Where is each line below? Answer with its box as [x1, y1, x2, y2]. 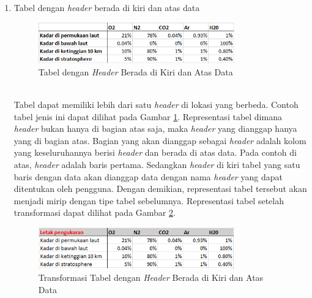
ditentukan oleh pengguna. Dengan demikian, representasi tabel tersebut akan [13, 182, 307, 195]
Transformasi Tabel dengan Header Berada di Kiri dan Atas [38, 271, 264, 284]
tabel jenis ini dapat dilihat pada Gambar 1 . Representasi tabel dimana [13, 110, 282, 123]
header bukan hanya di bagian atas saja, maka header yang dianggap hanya [13, 122, 297, 135]
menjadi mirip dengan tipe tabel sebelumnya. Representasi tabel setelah [13, 194, 284, 207]
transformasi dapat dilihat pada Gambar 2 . [13, 206, 176, 219]
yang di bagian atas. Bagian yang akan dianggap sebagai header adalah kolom [13, 134, 306, 147]
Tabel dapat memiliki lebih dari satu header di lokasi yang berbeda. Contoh [13, 97, 299, 110]
